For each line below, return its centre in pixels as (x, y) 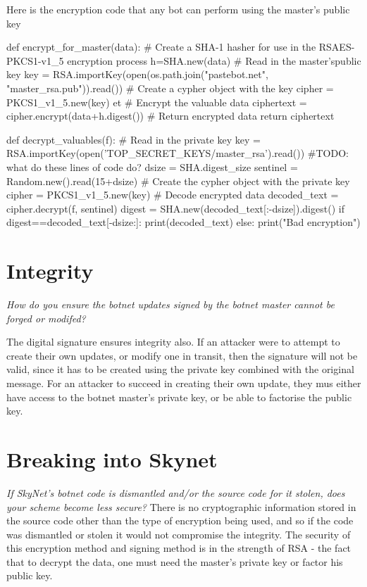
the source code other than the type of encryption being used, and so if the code (180, 520)
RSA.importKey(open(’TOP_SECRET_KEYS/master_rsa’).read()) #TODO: (178, 153)
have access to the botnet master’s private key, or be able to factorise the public (179, 397)
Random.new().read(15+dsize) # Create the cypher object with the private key (178, 181)
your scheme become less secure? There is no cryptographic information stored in (181, 506)
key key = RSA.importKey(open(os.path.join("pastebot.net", (137, 74)
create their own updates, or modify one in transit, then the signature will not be (182, 355)
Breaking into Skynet (112, 459)
